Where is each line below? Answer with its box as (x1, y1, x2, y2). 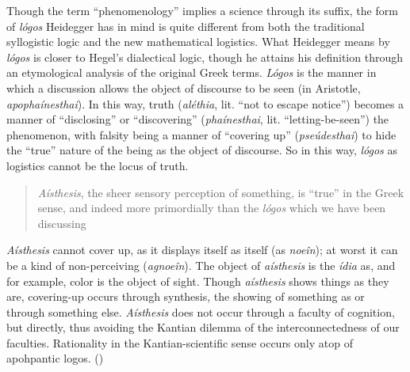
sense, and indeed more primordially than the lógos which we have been (37, 199, 386, 216)
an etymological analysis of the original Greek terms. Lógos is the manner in (6, 64, 377, 81)
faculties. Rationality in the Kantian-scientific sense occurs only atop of (6, 334, 353, 351)
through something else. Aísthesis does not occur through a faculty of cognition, (6, 303, 395, 320)
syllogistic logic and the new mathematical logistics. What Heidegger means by (6, 33, 390, 50)
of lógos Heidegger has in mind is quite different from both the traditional (6, 17, 365, 34)
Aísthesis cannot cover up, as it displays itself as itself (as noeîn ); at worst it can (6, 241, 398, 258)
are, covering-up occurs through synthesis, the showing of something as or (6, 288, 365, 305)
